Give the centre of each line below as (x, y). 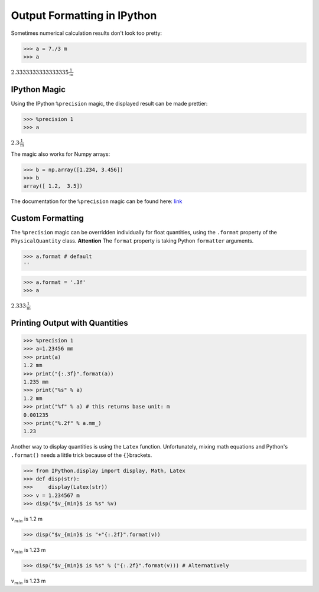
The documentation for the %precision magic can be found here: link (97, 201)
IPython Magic (38, 89)
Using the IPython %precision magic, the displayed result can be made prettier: (109, 103)
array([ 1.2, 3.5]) (53, 186)
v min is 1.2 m (27, 519)
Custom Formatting (47, 218)
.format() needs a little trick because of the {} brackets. (82, 455)
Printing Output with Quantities (69, 323)
